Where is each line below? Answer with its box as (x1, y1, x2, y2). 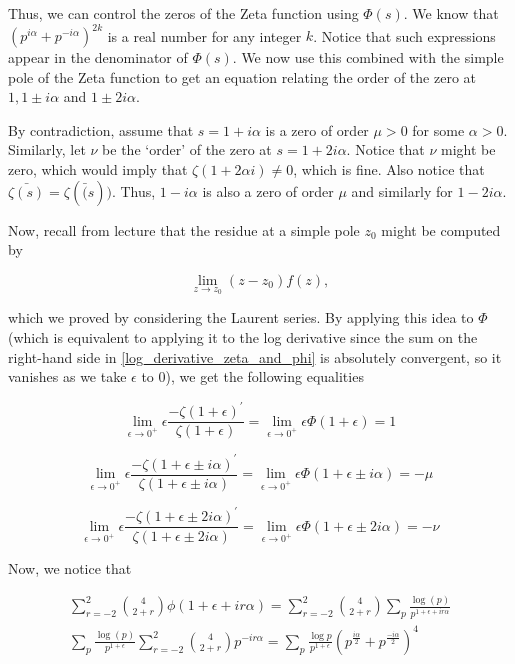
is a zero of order (265, 119, 369, 140)
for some (412, 119, 465, 140)
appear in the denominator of (8, 47, 188, 68)
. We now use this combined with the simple (232, 47, 504, 68)
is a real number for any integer (107, 25, 302, 46)
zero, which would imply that (8, 159, 188, 180)
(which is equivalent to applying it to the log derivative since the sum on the (8, 327, 478, 348)
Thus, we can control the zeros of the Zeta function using (8, 3, 359, 23)
